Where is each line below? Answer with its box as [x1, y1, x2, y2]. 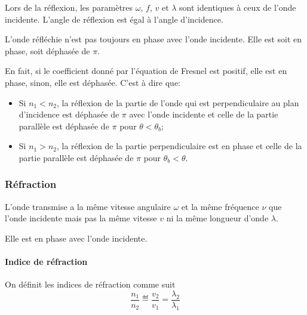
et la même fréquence [181, 200, 259, 212]
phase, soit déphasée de [5, 44, 90, 57]
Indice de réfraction [5, 255, 88, 268]
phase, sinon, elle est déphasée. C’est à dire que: [5, 76, 180, 88]
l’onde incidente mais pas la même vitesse [5, 212, 157, 224]
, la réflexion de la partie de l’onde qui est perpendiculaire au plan [56, 96, 299, 109]
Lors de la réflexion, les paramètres [5, 1, 133, 13]
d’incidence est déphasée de [19, 108, 119, 121]
